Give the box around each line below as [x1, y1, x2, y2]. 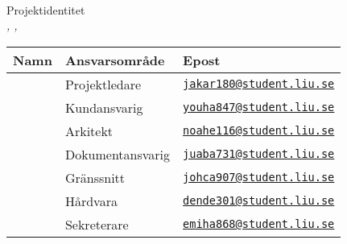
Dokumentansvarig [64, 144, 171, 163]
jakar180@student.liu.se [183, 77, 335, 91]
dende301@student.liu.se [183, 194, 335, 208]
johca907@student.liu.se [183, 171, 335, 184]
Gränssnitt [64, 167, 126, 187]
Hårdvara [64, 191, 118, 210]
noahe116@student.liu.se [183, 124, 335, 138]
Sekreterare [64, 214, 129, 234]
